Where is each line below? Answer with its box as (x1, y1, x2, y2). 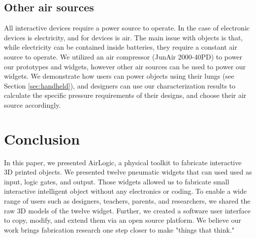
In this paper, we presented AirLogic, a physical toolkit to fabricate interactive (4, 157, 242, 167)
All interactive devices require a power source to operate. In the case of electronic (4, 23, 250, 33)
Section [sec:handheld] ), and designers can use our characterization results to (4, 80, 236, 90)
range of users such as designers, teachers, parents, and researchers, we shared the (4, 196, 251, 206)
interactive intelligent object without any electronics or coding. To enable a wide (4, 186, 247, 196)
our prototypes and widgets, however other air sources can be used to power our (4, 61, 246, 71)
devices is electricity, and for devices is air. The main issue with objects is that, (4, 32, 243, 42)
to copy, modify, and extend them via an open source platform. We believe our (4, 215, 241, 225)
